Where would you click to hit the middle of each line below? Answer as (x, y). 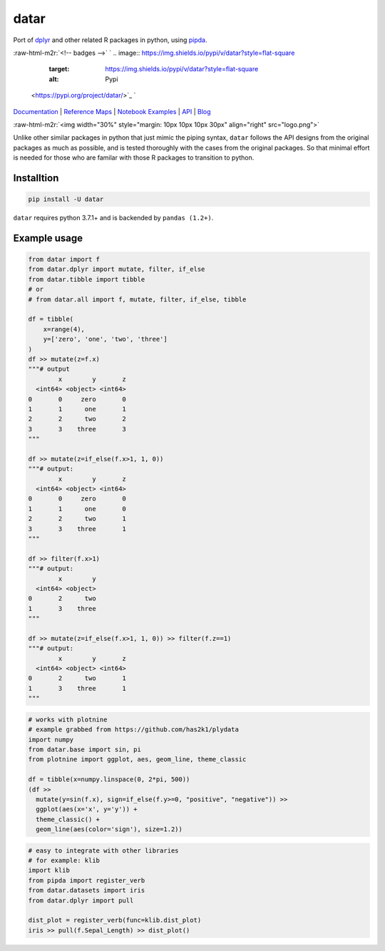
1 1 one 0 (77, 509)
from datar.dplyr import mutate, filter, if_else (117, 269)
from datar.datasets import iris (87, 890)
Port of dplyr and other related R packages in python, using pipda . (110, 40)
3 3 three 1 (77, 529)
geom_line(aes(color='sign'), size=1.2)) (109, 829)
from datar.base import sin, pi (85, 749)
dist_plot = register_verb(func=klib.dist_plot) (115, 920)
